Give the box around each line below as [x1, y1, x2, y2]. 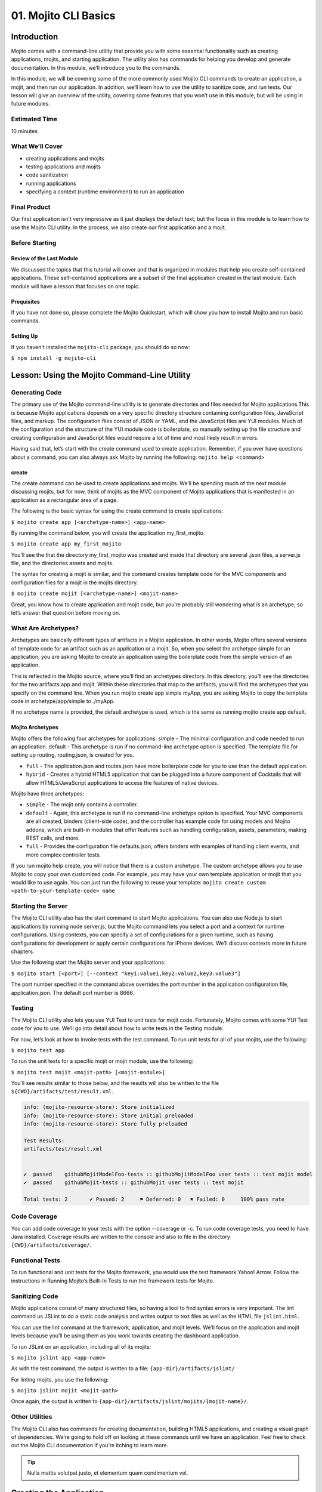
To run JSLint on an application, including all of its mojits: [11, 1343, 151, 1350]
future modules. [11, 100, 50, 107]
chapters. [11, 948, 35, 955]
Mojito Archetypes [11, 724, 59, 731]
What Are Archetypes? [11, 624, 79, 632]
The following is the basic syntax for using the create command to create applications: [11, 507, 224, 514]
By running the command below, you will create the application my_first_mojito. [11, 529, 205, 537]
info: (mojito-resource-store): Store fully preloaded [23, 1121, 187, 1127]
